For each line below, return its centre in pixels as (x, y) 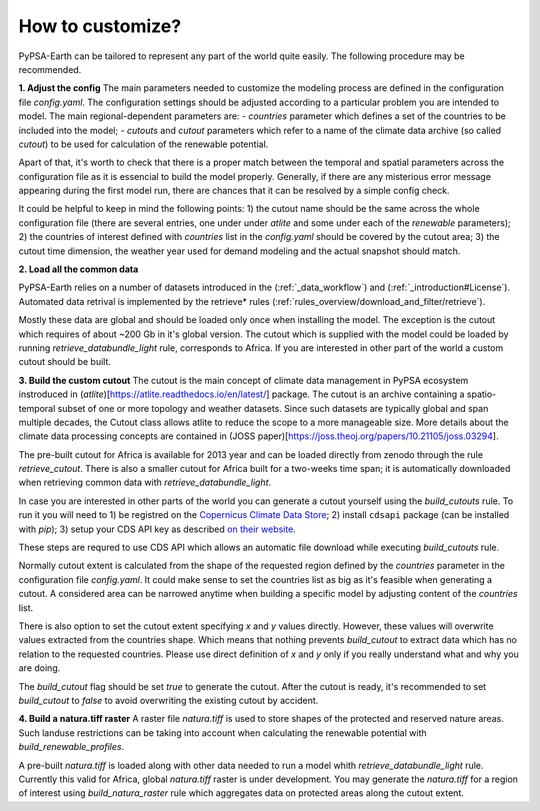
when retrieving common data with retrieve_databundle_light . (145, 482)
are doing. (39, 668)
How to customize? (100, 26)
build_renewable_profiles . (71, 747)
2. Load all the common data (78, 269)
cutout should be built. (65, 362)
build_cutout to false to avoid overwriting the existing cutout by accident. (168, 700)
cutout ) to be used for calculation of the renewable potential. (143, 144)
